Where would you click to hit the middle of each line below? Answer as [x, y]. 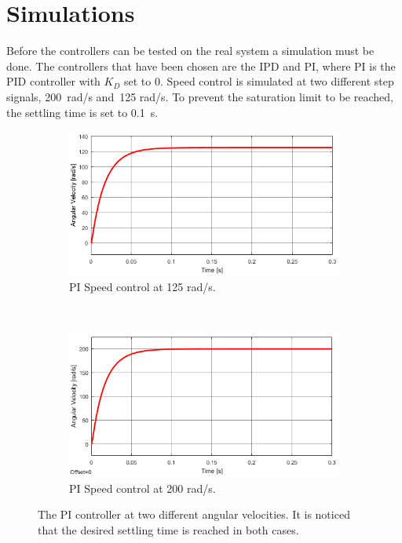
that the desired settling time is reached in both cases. [168, 529]
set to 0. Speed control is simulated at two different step [259, 81]
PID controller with [53, 81]
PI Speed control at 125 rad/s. [143, 287]
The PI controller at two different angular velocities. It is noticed [194, 514]
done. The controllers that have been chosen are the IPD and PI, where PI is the [201, 66]
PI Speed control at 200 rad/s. [143, 488]
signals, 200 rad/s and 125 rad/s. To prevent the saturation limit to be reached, [200, 96]
